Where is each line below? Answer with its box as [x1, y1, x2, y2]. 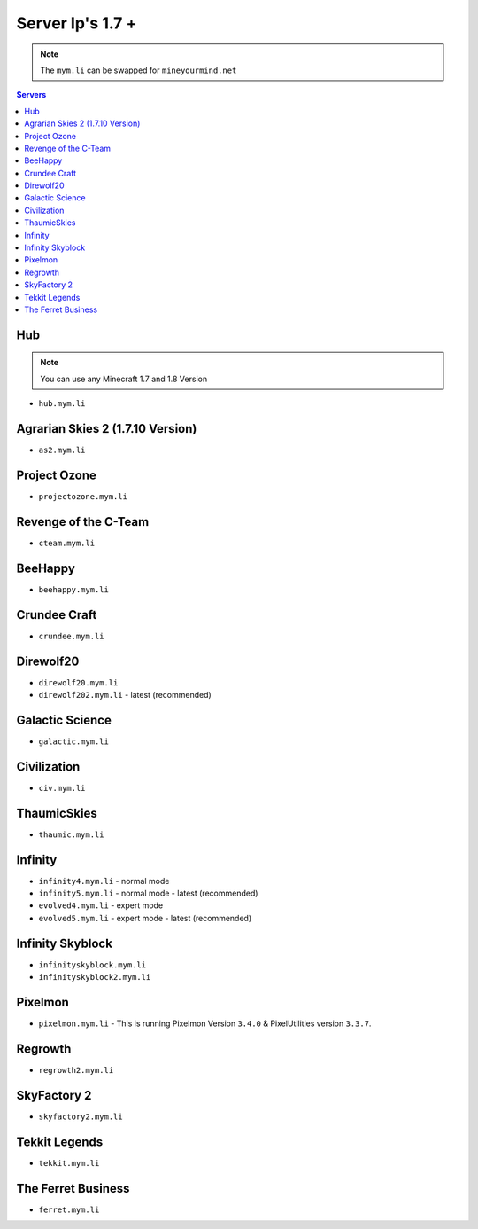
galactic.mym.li [38, 736, 110, 747]
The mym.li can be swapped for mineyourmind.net [40, 65, 237, 75]
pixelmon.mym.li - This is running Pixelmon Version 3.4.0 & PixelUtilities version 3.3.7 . [38, 1018, 372, 1029]
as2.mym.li [38, 445, 86, 456]
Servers [16, 90, 47, 100]
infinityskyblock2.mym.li [38, 972, 151, 982]
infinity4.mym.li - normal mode [38, 875, 170, 886]
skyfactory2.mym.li [38, 1111, 123, 1122]
